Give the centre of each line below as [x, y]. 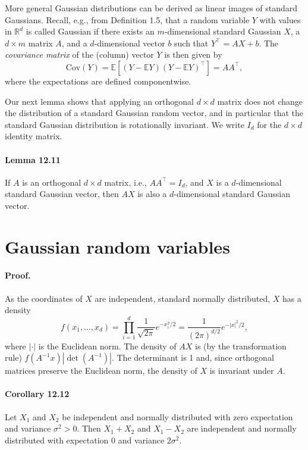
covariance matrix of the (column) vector [79, 54]
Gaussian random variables [117, 246]
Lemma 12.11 [33, 159]
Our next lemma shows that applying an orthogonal [99, 101]
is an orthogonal [52, 182]
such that [191, 43]
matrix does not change [260, 101]
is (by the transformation [241, 346]
